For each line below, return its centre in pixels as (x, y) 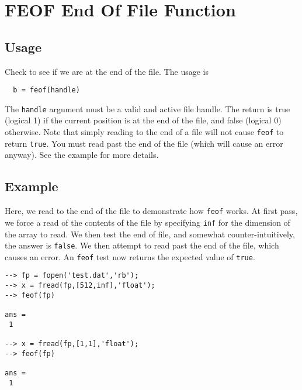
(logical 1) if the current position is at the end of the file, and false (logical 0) (143, 120)
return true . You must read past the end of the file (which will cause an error (144, 143)
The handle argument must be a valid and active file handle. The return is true (147, 108)
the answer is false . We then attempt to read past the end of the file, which (142, 245)
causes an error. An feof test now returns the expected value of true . (130, 256)
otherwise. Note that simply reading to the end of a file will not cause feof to (144, 132)
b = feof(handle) (46, 90)
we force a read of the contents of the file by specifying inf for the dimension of (147, 222)
